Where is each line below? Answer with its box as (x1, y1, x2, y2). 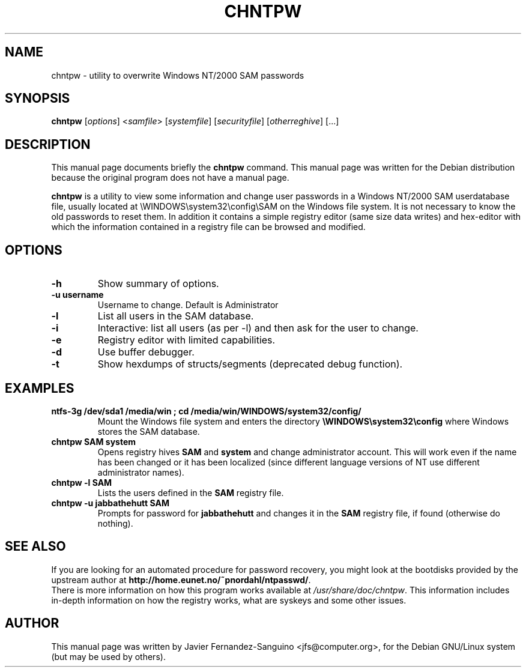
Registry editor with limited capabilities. (97, 334, 276, 347)
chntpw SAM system (51, 436, 136, 447)
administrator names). (97, 467, 184, 477)
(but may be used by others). (51, 651, 166, 662)
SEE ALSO (5, 539, 66, 554)
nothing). (97, 518, 133, 528)
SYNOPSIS (5, 91, 70, 106)
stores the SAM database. (97, 426, 200, 437)
